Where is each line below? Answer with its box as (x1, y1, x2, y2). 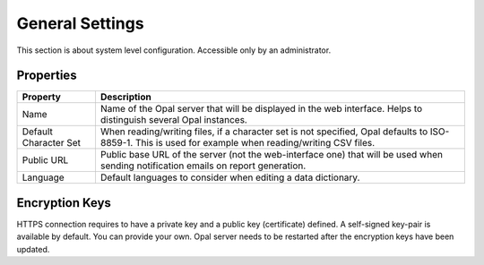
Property (22, 90, 62, 103)
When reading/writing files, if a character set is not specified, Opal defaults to (99, 125, 428, 138)
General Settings (16, 13, 144, 33)
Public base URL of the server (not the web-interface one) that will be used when (99, 149, 444, 161)
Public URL (22, 154, 69, 167)
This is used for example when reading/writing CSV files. (134, 137, 376, 150)
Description (99, 90, 151, 103)
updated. (16, 244, 50, 254)
